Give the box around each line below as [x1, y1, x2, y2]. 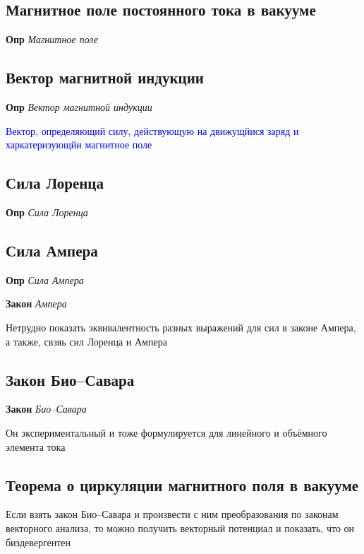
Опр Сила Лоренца [6, 204, 88, 219]
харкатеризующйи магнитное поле [6, 137, 152, 152]
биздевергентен [6, 534, 71, 549]
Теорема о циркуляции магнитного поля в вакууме [6, 473, 359, 495]
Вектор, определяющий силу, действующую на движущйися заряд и [6, 123, 299, 138]
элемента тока [6, 439, 66, 454]
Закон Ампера [6, 296, 67, 311]
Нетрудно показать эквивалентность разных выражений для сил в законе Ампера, [6, 319, 356, 334]
